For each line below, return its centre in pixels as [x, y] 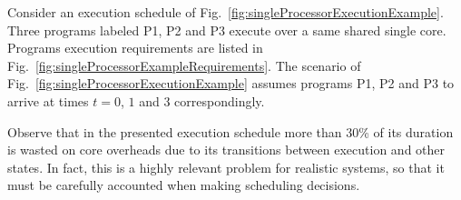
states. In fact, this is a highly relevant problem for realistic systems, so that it [226, 167]
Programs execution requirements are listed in [135, 48]
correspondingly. [220, 100]
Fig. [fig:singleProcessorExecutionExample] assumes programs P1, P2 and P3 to [231, 83]
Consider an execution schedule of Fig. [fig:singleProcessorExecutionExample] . [226, 12]
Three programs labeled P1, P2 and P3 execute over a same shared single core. [227, 30]
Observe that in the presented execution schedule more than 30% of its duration [230, 131]
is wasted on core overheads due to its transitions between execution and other [226, 150]
